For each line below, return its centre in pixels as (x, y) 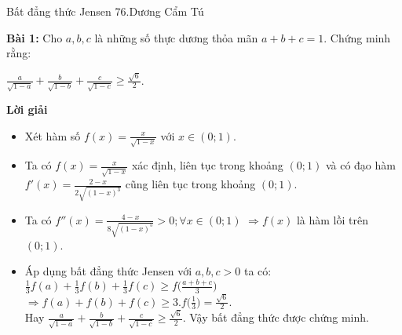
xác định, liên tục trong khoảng (207, 165)
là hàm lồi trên (332, 219)
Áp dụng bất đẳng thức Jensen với (108, 271)
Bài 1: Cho (35, 37)
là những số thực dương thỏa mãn (176, 37)
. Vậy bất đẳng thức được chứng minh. (276, 317)
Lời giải (27, 109)
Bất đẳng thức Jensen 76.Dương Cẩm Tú (105, 11)
